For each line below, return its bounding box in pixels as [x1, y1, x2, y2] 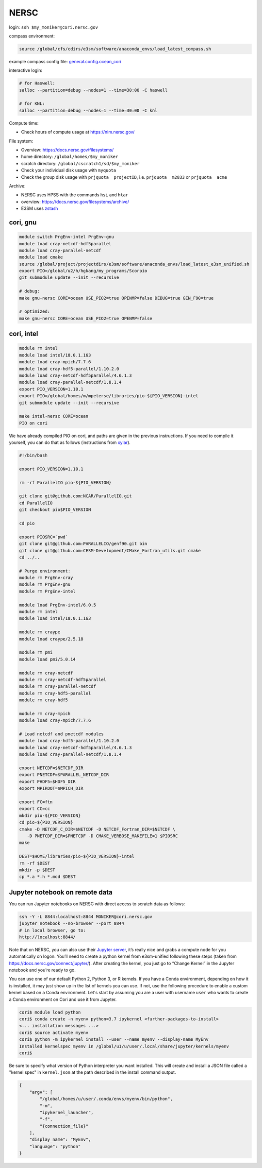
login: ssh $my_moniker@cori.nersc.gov [9, 24, 98, 30]
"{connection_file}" [39, 1123, 89, 1129]
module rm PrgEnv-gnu [19, 582, 71, 587]
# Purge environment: [19, 568, 71, 574]
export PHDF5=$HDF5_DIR [19, 779, 76, 784]
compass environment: [9, 33, 55, 39]
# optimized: [19, 309, 50, 314]
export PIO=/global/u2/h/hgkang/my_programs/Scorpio [19, 268, 147, 274]
